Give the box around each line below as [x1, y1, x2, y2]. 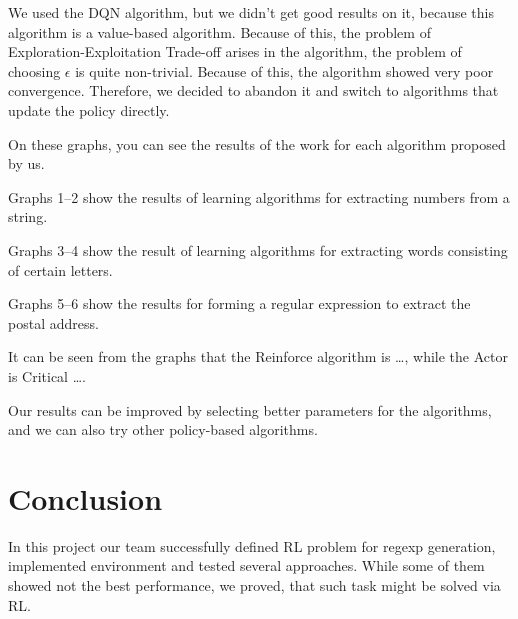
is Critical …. [8, 365, 86, 386]
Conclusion [8, 477, 163, 518]
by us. [8, 153, 45, 174]
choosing [8, 60, 61, 81]
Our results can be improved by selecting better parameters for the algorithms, [8, 399, 492, 420]
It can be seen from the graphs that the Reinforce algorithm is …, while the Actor [8, 346, 508, 367]
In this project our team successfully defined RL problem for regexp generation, [8, 535, 496, 556]
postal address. [8, 312, 99, 333]
